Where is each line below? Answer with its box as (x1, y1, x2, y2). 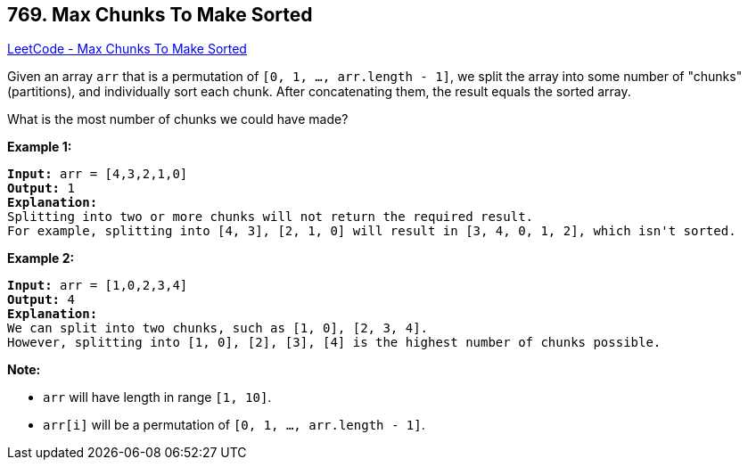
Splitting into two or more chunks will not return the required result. (7, 209, 534, 225)
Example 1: (7, 139, 72, 155)
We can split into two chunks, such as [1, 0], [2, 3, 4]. (7, 321, 429, 336)
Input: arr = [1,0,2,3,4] (7, 278, 188, 293)
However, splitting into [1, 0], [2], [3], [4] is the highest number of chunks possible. (7, 335, 662, 350)
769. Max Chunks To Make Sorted (7, 4, 313, 26)
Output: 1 (7, 181, 75, 196)
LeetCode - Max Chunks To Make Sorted (7, 41, 247, 57)
